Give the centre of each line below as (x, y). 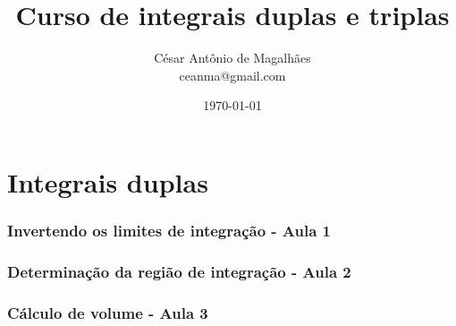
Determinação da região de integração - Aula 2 (179, 271)
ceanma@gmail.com (232, 75)
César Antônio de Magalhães (232, 58)
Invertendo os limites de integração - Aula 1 (169, 231)
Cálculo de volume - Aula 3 (108, 312)
